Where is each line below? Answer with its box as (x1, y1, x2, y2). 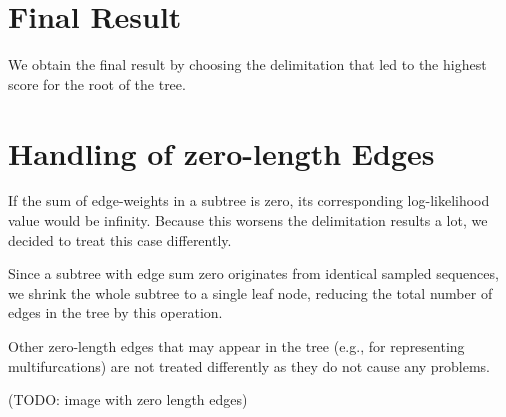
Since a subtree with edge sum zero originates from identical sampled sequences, (8, 263, 499, 284)
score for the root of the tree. (8, 73, 186, 94)
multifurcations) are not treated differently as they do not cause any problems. (8, 355, 490, 376)
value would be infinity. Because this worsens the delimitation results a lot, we (8, 210, 488, 231)
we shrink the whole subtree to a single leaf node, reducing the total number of (8, 282, 493, 303)
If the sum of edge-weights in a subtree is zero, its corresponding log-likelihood (8, 190, 490, 211)
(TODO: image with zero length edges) (8, 389, 248, 410)
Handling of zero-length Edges (8, 132, 435, 173)
